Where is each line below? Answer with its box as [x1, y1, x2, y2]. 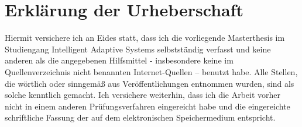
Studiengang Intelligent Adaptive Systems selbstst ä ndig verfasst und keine [5, 43, 271, 55]
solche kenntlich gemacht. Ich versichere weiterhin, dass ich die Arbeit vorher [5, 89, 281, 101]
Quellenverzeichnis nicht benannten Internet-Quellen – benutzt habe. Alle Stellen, [5, 65, 298, 77]
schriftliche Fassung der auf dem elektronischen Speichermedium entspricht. [5, 111, 276, 124]
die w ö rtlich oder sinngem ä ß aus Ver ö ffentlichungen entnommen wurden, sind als [5, 77, 294, 89]
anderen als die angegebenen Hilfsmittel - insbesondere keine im [5, 54, 234, 66]
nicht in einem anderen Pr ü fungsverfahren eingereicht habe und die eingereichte [5, 100, 290, 112]
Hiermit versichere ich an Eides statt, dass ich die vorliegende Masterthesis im [5, 31, 285, 44]
